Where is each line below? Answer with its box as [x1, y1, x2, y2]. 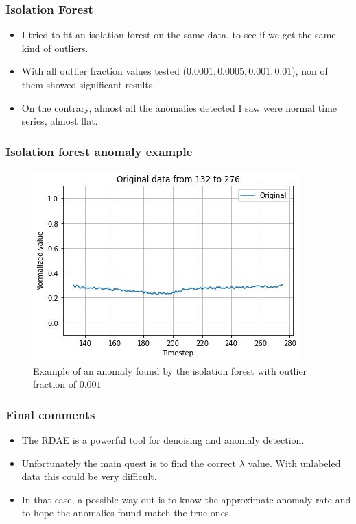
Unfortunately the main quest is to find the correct [21, 456, 236, 470]
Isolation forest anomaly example [5, 142, 193, 160]
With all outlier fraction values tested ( [21, 64, 187, 78]
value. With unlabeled [248, 456, 341, 470]
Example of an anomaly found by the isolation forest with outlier [33, 363, 307, 377]
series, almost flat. [21, 114, 98, 128]
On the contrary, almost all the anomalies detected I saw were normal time [21, 100, 337, 114]
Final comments [5, 406, 95, 423]
